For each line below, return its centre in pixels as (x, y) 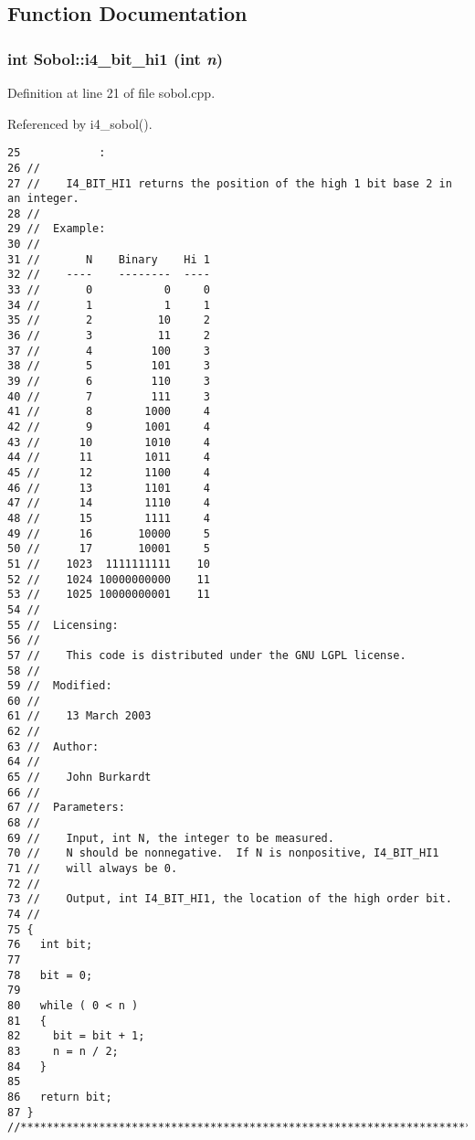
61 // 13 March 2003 (79, 716)
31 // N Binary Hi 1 (109, 259)
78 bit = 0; (50, 975)
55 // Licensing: (63, 625)
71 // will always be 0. (93, 869)
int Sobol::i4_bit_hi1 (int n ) (116, 58)
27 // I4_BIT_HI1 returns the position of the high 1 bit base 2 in (230, 183)
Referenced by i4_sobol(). (80, 123)
